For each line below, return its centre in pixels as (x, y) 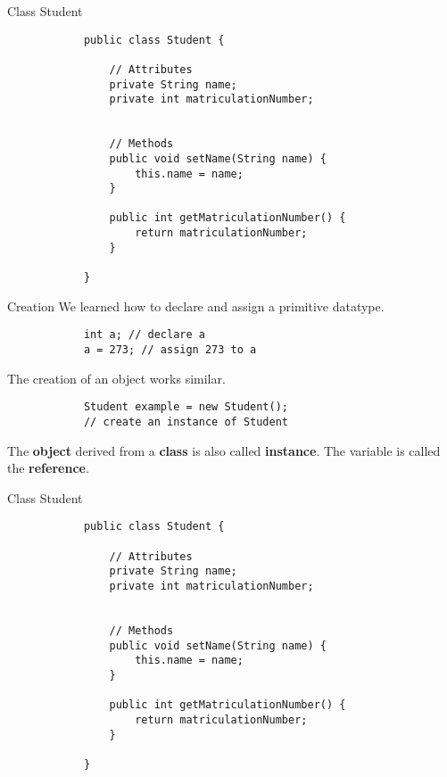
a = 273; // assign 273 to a (170, 350)
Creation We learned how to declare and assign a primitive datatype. (196, 306)
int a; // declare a (144, 335)
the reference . (48, 468)
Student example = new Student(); (186, 407)
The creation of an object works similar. (116, 378)
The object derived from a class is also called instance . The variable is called (224, 450)
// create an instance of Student (186, 422)
